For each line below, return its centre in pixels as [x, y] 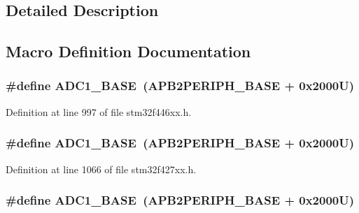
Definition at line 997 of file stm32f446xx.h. [99, 111]
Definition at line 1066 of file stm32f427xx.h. [101, 169]
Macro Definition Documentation [128, 51]
